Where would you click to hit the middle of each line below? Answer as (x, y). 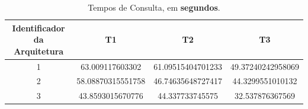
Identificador (38, 28)
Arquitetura (39, 51)
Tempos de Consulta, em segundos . (154, 7)
